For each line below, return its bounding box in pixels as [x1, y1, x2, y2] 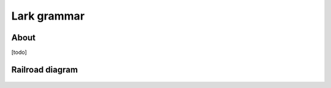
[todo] [11, 49, 27, 56]
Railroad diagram [11, 64, 78, 75]
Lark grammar [11, 9, 85, 23]
